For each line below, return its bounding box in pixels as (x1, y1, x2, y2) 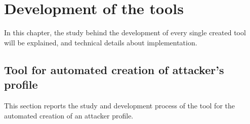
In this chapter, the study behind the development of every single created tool (4, 27, 246, 38)
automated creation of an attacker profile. (4, 110, 134, 120)
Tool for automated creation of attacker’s (4, 61, 224, 77)
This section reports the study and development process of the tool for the (4, 100, 235, 110)
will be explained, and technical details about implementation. (4, 37, 197, 47)
